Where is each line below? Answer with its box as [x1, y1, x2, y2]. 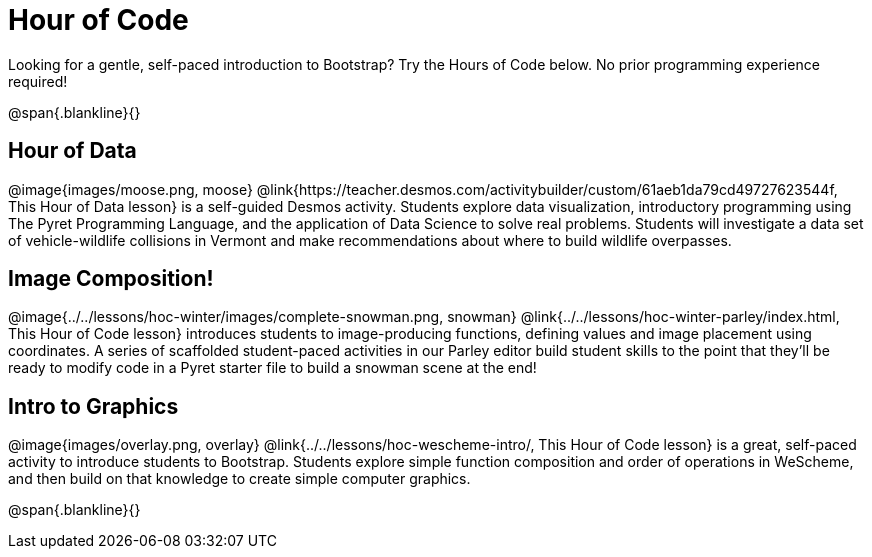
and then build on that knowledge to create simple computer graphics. [8, 470, 471, 488]
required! [8, 72, 68, 90]
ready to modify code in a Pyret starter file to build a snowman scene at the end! [8, 359, 537, 377]
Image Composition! [8, 266, 214, 292]
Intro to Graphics [8, 393, 179, 419]
